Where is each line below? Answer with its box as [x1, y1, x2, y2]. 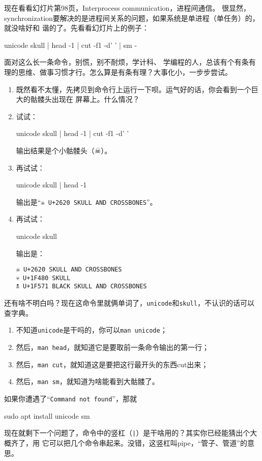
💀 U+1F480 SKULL [16, 274, 71, 282]
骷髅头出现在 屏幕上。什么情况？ [30, 94, 140, 104]
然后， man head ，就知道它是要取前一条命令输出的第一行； [16, 342, 210, 352]
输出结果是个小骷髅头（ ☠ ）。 [16, 145, 112, 155]
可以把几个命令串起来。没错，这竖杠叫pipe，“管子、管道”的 [49, 437, 247, 448]
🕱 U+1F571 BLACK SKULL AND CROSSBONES [16, 283, 147, 290]
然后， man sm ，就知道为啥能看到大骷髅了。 [16, 376, 159, 387]
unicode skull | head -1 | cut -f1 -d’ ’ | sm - [4, 39, 137, 50]
